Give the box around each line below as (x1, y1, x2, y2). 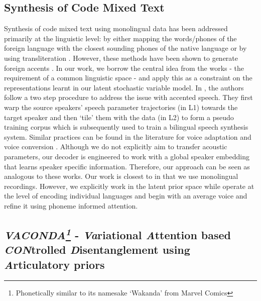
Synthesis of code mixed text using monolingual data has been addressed (4, 23, 228, 34)
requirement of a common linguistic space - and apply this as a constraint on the (4, 72, 252, 83)
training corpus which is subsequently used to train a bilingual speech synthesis (4, 122, 248, 132)
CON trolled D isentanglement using (4, 242, 190, 257)
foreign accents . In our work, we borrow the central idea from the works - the (4, 62, 244, 73)
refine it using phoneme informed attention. (4, 200, 138, 211)
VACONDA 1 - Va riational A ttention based (4, 225, 231, 242)
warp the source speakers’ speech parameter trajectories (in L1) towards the (4, 102, 238, 112)
